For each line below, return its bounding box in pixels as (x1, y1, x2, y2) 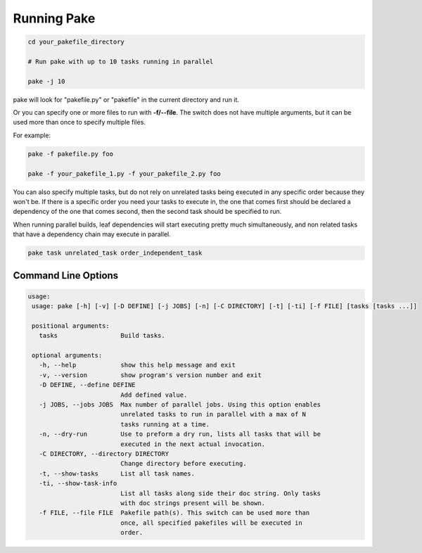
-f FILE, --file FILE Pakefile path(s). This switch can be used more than (39, 509, 310, 517)
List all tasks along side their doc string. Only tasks (120, 489, 321, 497)
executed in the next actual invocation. (120, 440, 266, 448)
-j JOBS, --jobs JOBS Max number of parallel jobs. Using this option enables (39, 401, 321, 409)
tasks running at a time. (120, 420, 210, 428)
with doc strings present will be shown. (120, 499, 266, 507)
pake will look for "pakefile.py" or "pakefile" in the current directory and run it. (13, 95, 239, 103)
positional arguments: (32, 322, 110, 330)
